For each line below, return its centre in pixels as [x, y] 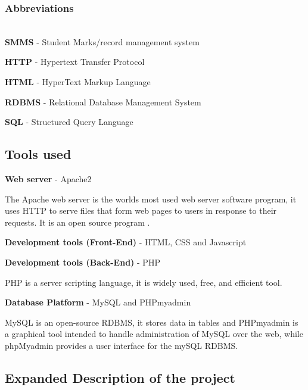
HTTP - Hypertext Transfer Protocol [75, 62]
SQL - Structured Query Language [69, 122]
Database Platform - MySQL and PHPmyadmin [98, 302]
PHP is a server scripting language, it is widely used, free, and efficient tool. [144, 282]
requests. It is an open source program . [77, 222]
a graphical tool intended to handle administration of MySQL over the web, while [154, 334]
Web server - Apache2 [48, 178]
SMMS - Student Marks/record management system [102, 41]
